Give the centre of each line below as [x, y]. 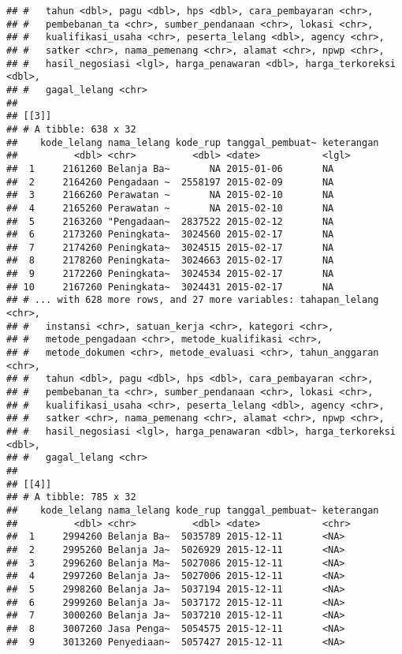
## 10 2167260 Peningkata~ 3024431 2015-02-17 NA [170, 287]
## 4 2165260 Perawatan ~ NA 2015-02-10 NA [170, 208]
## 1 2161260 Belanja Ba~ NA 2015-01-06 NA [170, 168]
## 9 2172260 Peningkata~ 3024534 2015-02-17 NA [170, 274]
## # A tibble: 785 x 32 [71, 497]
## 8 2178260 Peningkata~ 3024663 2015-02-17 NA [170, 261]
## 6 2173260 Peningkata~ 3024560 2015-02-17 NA [170, 235]
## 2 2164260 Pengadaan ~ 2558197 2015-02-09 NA [170, 182]
